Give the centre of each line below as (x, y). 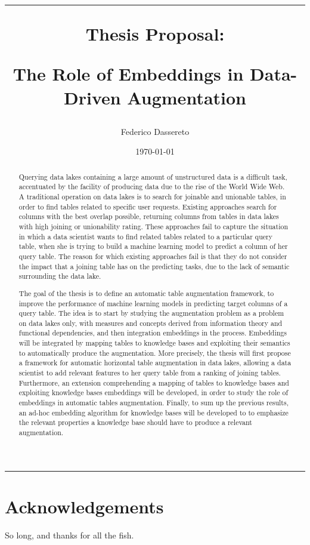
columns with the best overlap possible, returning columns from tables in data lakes (149, 216)
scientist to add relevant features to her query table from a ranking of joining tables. (150, 373)
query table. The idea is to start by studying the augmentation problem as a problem (151, 313)
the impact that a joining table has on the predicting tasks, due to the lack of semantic (154, 266)
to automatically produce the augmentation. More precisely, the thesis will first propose (155, 352)
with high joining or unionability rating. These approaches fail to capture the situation (154, 227)
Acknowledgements (84, 506)
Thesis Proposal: (155, 34)
